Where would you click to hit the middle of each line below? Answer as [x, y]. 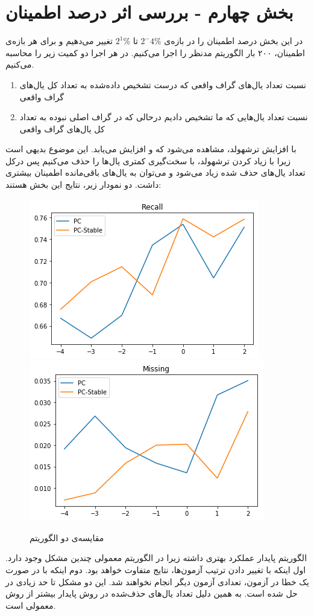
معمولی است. [31, 605]
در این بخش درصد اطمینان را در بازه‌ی [234, 41]
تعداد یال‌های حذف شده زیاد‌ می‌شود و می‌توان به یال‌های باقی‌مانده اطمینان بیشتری [155, 172]
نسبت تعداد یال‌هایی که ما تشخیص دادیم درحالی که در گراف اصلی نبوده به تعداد [164, 117]
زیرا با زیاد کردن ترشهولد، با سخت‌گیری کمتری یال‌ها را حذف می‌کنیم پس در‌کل [148, 160]
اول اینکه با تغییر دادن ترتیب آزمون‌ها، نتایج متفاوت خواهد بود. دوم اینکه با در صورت [156, 570]
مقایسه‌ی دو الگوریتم [67, 537]
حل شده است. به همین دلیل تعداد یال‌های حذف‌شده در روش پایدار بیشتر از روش [152, 593]
